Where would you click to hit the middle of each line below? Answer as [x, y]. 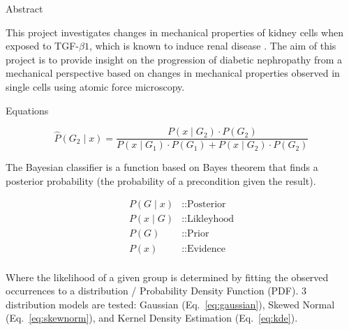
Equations [27, 110]
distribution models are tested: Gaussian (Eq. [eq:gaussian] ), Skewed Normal [170, 304]
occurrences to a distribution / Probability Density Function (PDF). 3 [156, 291]
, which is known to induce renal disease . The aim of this [213, 46]
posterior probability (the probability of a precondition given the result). [161, 180]
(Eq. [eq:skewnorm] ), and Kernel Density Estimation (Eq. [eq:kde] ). [152, 318]
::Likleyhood [208, 219]
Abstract [24, 8]
